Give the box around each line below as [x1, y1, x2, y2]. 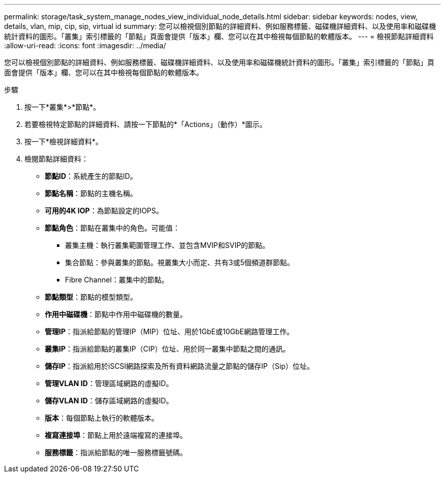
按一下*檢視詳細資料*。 [24, 137, 103, 146]
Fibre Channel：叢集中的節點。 [65, 275, 169, 284]
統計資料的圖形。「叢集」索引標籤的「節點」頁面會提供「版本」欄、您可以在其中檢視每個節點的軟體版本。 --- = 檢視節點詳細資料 [4, 32, 434, 41]
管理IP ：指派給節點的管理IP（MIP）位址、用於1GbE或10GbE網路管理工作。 [45, 327, 294, 336]
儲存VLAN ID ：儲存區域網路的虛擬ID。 [45, 396, 173, 405]
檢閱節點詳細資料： [24, 154, 88, 163]
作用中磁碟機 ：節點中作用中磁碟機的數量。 [45, 310, 187, 319]
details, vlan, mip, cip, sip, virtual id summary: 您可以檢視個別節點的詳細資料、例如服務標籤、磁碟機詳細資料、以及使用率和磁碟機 [4, 22, 436, 30]
